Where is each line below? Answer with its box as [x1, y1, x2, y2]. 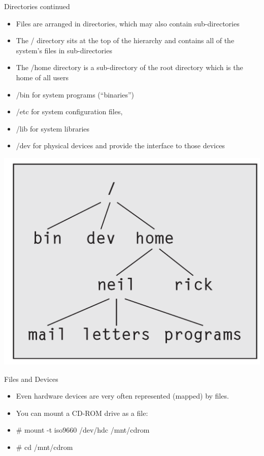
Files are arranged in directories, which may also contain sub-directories [16, 18, 240, 28]
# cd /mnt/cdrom [16, 441, 73, 452]
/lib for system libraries [16, 123, 90, 134]
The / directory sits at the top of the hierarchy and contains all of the [16, 35, 235, 46]
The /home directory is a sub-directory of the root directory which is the [16, 62, 243, 73]
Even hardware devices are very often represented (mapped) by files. [16, 390, 229, 401]
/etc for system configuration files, [16, 106, 123, 117]
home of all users [16, 72, 69, 82]
